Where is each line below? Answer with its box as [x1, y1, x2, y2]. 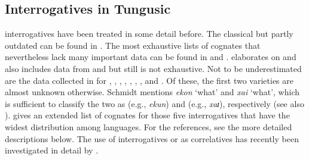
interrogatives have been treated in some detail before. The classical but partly [5, 27, 293, 40]
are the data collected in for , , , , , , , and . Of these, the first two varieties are [5, 74, 293, 86]
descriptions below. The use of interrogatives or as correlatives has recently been [5, 132, 299, 145]
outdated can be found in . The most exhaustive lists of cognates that [5, 39, 261, 51]
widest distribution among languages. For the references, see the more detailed [5, 120, 292, 133]
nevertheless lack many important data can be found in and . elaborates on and [5, 51, 296, 63]
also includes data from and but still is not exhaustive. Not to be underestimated [5, 62, 302, 74]
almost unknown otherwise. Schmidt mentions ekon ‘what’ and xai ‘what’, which [5, 86, 299, 98]
